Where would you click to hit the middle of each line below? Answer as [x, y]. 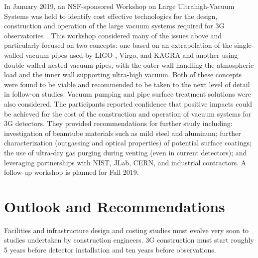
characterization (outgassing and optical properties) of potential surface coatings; [128, 143]
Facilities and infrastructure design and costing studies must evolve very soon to [126, 230]
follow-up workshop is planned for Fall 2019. [71, 172]
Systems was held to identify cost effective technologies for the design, [111, 16]
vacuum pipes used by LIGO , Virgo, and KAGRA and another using [132, 55]
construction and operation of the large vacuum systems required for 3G [114, 26]
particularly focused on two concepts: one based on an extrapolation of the [118, 45]
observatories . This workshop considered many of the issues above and [113, 35]
